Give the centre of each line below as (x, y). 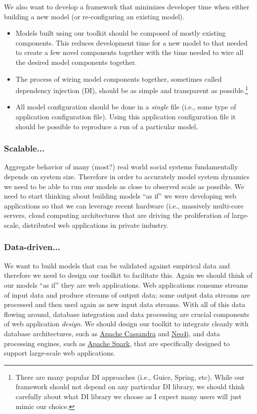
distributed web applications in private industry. (95, 225)
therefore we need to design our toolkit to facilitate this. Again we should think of (128, 275)
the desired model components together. (76, 62)
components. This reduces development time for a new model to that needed (131, 42)
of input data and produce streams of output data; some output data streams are (127, 294)
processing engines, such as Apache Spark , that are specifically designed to (117, 343)
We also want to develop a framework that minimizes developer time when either (127, 6)
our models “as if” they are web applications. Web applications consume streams (126, 285)
